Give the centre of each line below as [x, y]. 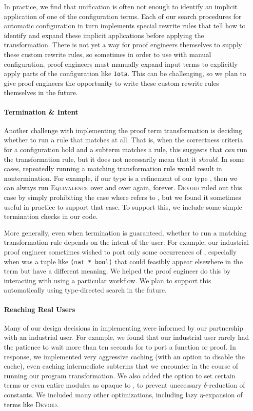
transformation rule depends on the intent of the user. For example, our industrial [126, 242]
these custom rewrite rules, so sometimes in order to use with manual [107, 54]
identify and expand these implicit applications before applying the [104, 35]
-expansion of [223, 394]
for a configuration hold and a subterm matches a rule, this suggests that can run [126, 149]
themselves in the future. [41, 92]
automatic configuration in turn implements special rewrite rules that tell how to [125, 26]
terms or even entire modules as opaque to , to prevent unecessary [103, 385]
